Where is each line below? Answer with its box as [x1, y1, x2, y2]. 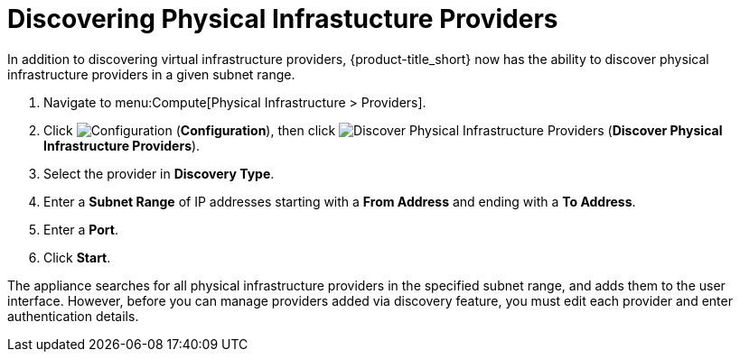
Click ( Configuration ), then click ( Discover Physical [43, 122, 723, 138]
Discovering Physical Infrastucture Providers [7, 4, 558, 34]
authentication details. [7, 308, 139, 324]
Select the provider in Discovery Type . [43, 165, 275, 181]
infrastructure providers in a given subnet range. [7, 66, 295, 82]
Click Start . [43, 249, 111, 265]
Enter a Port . [43, 221, 119, 237]
